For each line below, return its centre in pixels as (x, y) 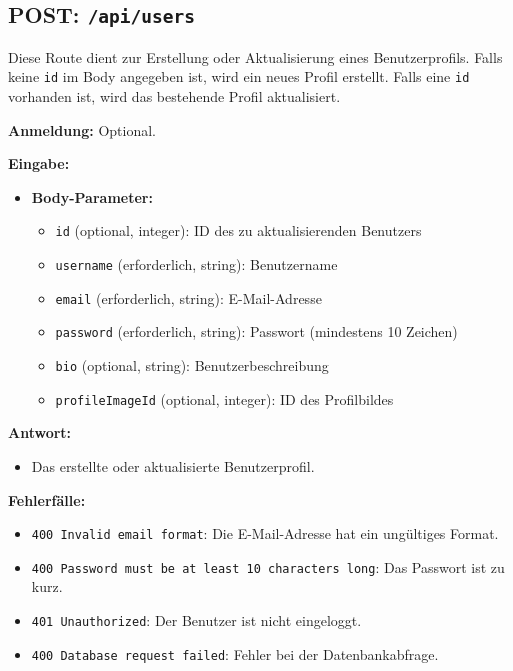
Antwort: (40, 432)
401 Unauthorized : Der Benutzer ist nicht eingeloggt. (196, 620)
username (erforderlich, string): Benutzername (196, 264)
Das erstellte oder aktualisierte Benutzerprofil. (173, 465)
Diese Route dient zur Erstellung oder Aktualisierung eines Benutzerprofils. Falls (255, 56)
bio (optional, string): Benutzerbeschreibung (192, 365)
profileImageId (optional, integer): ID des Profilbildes (224, 398)
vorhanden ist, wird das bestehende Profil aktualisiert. (174, 96)
